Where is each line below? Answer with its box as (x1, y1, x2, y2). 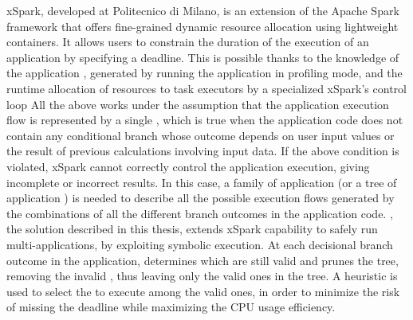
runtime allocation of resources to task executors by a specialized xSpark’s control (6, 80, 407, 96)
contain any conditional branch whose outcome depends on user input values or (6, 127, 395, 143)
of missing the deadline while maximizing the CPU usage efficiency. (6, 299, 336, 315)
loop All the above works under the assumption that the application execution (6, 96, 389, 112)
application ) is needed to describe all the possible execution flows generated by (6, 189, 395, 206)
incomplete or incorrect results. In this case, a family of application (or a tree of (6, 174, 397, 190)
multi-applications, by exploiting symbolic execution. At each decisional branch (6, 236, 393, 252)
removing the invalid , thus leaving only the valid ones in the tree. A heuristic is (6, 267, 398, 284)
